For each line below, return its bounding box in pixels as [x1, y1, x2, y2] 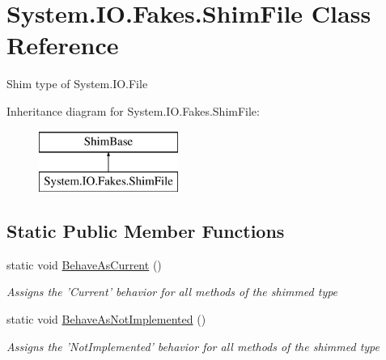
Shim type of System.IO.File [6, 75, 148, 92]
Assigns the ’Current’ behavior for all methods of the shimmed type [6, 283, 338, 300]
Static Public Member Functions [6, 218, 285, 244]
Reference [6, 28, 119, 61]
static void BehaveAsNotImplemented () [6, 311, 206, 328]
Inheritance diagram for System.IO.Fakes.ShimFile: [6, 102, 260, 119]
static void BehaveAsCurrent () [6, 256, 162, 273]
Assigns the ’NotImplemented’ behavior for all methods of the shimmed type [6, 337, 380, 354]
